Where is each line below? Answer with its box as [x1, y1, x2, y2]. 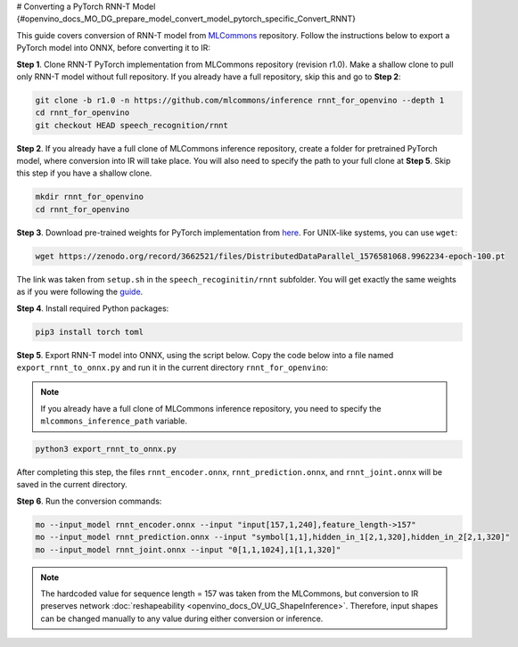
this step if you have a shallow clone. [16, 168, 152, 178]
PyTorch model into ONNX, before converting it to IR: [16, 43, 211, 53]
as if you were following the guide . [16, 286, 144, 298]
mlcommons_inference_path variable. [40, 415, 187, 427]
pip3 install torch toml [35, 326, 144, 337]
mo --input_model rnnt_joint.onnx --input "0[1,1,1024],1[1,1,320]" [35, 545, 341, 554]
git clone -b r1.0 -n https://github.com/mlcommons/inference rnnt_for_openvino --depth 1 [35, 94, 445, 105]
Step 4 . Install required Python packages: [16, 303, 169, 314]
